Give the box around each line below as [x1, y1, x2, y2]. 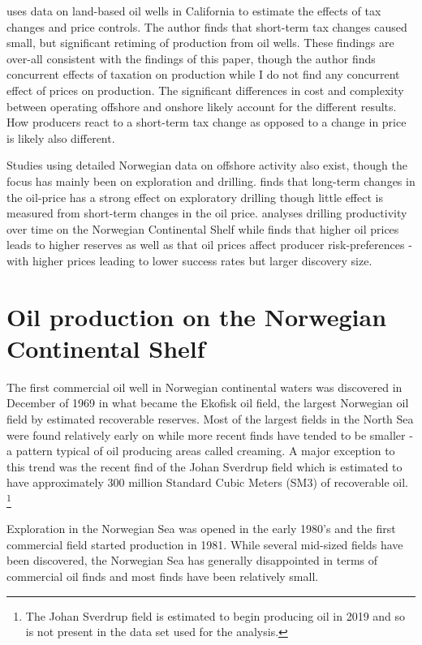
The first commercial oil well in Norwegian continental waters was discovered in [6, 378, 403, 395]
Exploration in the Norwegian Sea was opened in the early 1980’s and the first [6, 520, 396, 537]
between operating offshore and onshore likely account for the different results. [6, 97, 397, 114]
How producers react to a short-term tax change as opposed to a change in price [6, 114, 407, 131]
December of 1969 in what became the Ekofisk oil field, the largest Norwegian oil [6, 394, 409, 411]
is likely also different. [6, 129, 115, 146]
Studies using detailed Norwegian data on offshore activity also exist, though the [6, 157, 407, 174]
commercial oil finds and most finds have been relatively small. [6, 568, 319, 584]
